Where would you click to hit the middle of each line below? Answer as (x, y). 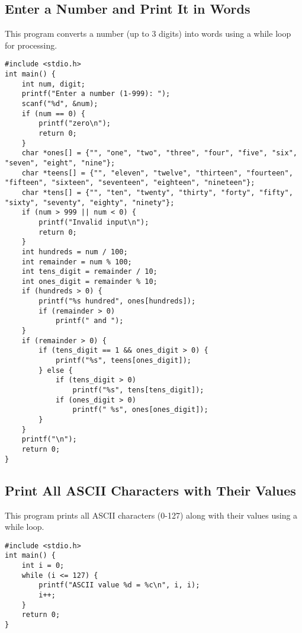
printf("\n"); (49, 439)
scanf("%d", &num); (60, 104)
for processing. (31, 45)
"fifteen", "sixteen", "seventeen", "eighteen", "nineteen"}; (130, 183)
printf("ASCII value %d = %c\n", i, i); (119, 585)
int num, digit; (54, 84)
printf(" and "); (89, 321)
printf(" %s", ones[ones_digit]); (140, 410)
